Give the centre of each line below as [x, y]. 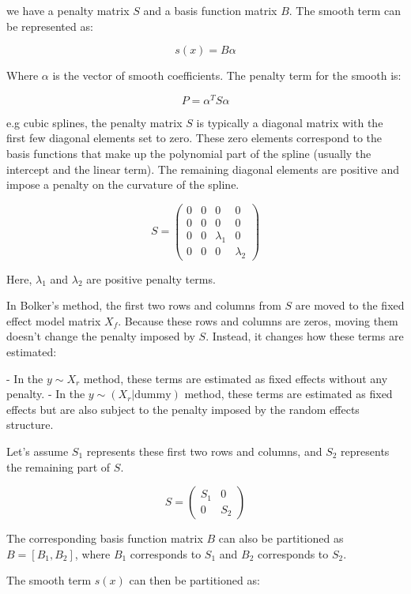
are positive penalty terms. [151, 278]
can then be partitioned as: [194, 580]
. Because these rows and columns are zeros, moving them [258, 320]
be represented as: [50, 26]
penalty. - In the [46, 394]
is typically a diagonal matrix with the [290, 122]
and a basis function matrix [210, 10]
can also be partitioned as [281, 538]
